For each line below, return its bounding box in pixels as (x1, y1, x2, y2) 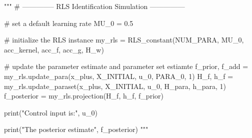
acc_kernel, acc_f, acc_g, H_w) (4, 44, 104, 54)
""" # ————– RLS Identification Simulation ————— (4, 1, 185, 11)
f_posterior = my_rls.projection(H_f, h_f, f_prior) (4, 90, 163, 101)
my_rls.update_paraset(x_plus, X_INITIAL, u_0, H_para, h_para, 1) (4, 80, 226, 91)
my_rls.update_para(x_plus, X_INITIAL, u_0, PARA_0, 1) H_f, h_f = (4, 70, 233, 81)
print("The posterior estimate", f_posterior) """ (4, 124, 148, 134)
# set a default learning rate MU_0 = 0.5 (4, 17, 133, 28)
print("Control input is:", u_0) (4, 107, 97, 117)
